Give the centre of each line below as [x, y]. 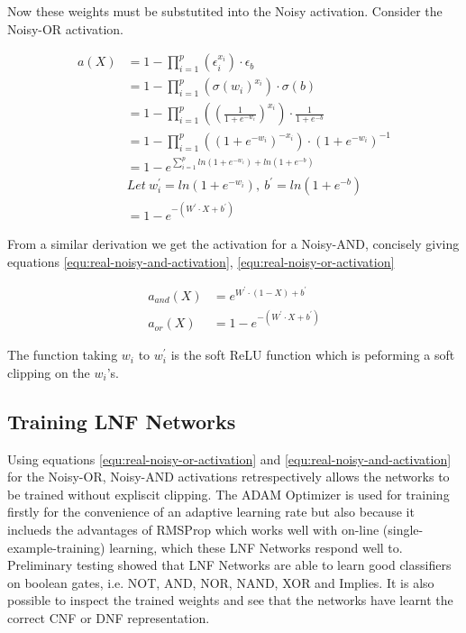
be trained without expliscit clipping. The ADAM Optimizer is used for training [228, 494]
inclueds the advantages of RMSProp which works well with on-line [193, 530]
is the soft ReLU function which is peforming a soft [313, 355]
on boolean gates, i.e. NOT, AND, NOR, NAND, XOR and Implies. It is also [221, 582]
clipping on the [49, 372]
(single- [403, 530]
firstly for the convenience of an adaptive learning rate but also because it [211, 512]
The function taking [63, 355]
